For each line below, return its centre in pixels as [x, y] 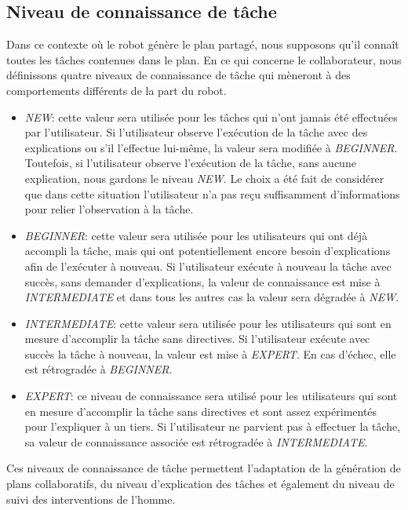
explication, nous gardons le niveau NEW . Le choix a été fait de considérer [204, 178]
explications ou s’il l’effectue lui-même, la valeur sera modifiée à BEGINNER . [211, 147]
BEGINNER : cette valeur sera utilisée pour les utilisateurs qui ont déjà [196, 235]
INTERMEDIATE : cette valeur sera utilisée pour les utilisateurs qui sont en [208, 323]
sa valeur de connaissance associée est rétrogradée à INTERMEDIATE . [196, 441]
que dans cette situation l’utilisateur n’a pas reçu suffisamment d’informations [212, 193]
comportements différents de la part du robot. [117, 90]
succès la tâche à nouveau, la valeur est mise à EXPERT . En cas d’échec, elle [210, 353]
